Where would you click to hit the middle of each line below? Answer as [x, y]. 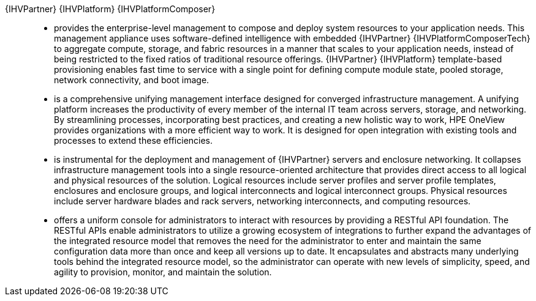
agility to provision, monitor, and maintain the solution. [163, 272]
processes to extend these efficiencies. [134, 140]
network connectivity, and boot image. [132, 80]
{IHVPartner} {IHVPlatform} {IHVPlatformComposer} [110, 9]
